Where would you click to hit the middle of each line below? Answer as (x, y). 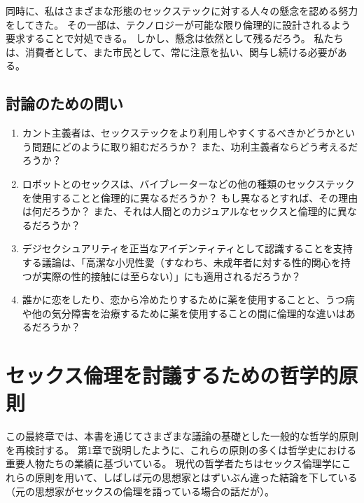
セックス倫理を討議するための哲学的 (172, 375)
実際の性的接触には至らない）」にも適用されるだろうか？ (171, 276)
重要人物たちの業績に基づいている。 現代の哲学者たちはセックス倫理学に (174, 463)
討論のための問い (64, 103)
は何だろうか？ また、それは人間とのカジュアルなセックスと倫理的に (180, 211)
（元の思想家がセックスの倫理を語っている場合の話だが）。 (140, 491)
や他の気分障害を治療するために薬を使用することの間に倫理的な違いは (184, 313)
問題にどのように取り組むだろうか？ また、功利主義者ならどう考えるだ (195, 146)
